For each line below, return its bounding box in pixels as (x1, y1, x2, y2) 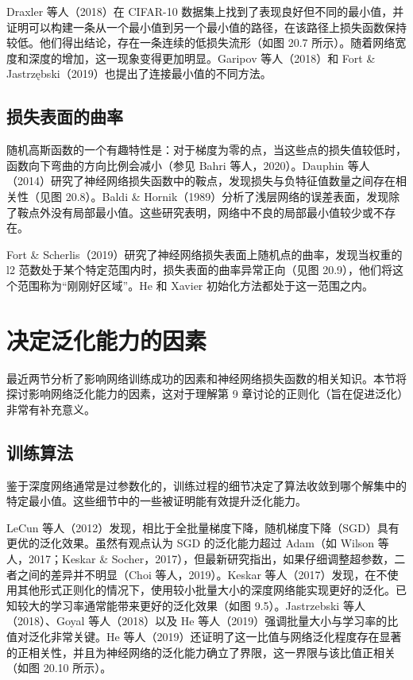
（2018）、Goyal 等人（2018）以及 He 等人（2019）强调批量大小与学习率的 (6, 612, 388, 629)
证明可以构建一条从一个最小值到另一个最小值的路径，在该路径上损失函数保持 (6, 18, 407, 35)
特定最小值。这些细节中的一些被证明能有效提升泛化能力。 (6, 493, 307, 509)
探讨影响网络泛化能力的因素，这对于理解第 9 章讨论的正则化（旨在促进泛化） (6, 385, 403, 402)
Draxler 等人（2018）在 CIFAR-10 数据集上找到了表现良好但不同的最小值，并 (6, 3, 404, 19)
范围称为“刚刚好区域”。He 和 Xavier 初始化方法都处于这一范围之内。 (17, 276, 374, 293)
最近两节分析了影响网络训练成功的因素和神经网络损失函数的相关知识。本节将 (6, 369, 407, 386)
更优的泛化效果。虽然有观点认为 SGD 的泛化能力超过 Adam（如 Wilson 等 (6, 535, 389, 551)
